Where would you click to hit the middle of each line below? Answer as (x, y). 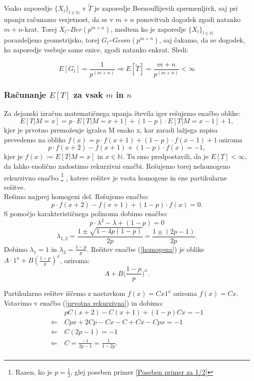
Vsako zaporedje (28, 8)
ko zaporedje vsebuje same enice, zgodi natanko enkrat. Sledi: (96, 50)
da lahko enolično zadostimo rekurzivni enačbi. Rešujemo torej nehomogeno (117, 166)
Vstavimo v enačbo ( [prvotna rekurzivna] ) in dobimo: (84, 303)
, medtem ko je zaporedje (148, 29)
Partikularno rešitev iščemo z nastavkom (65, 293)
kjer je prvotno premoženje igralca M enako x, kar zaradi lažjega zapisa (111, 130)
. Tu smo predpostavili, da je (166, 156)
